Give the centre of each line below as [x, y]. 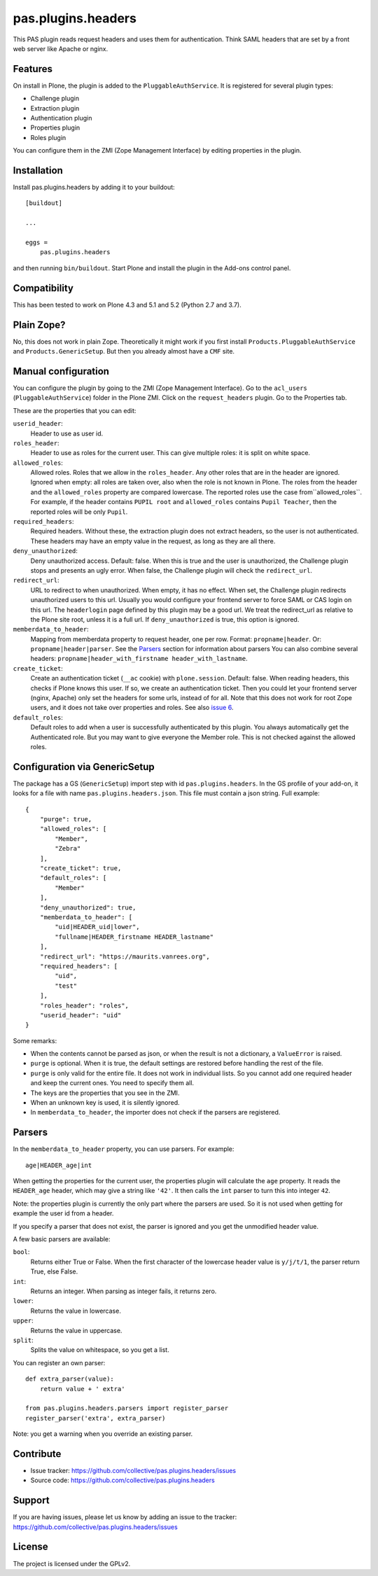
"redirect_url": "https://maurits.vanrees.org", [125, 956]
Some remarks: [35, 1040]
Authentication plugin [61, 118]
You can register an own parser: [59, 1362]
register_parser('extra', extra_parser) [96, 1418]
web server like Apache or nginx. [61, 48]
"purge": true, [66, 820]
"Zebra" [68, 849]
